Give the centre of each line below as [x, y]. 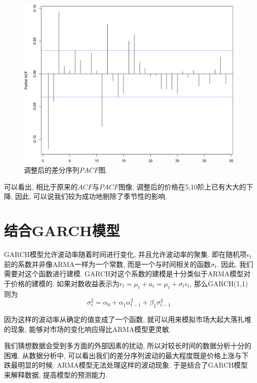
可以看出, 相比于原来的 [41, 186]
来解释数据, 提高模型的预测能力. [56, 375]
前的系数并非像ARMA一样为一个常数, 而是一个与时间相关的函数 [107, 264]
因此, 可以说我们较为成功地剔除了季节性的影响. [91, 196]
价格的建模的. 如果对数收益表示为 [65, 283]
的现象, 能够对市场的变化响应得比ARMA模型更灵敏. [88, 329]
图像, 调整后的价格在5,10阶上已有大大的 [182, 186]
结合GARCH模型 [62, 230]
